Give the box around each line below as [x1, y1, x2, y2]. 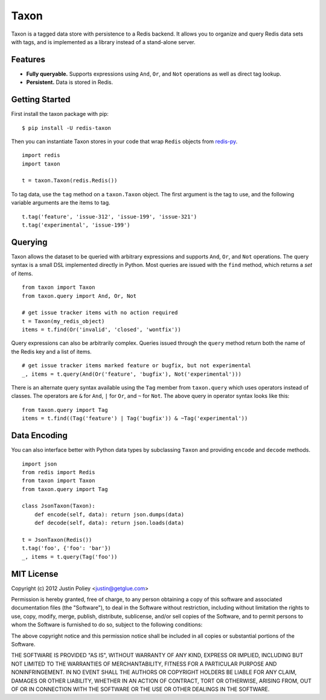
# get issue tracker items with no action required [22, 309, 178, 316]
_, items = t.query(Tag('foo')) [22, 553, 118, 560]
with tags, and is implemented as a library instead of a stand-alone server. [11, 38, 196, 45]
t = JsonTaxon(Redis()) [22, 536, 92, 544]
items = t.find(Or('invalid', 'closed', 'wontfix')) [22, 326, 181, 333]
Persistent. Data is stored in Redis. [26, 79, 113, 86]
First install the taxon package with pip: [11, 111, 109, 118]
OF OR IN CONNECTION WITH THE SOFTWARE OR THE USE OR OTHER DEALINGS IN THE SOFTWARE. [11, 686, 270, 693]
